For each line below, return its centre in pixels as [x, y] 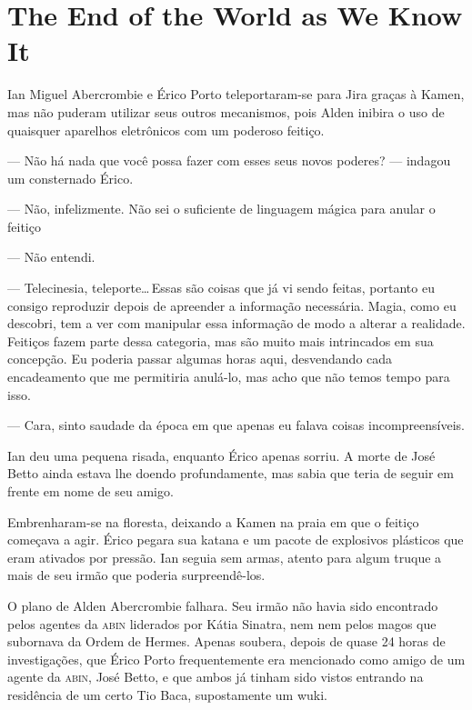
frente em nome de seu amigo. [90, 491]
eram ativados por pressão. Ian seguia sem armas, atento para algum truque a [225, 557]
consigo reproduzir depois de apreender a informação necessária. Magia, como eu [232, 305]
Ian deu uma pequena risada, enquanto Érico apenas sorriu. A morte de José [221, 455]
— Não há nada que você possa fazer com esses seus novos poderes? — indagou [229, 160]
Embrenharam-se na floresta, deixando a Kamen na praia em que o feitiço [213, 521]
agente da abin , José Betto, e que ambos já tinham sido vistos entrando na [216, 677]
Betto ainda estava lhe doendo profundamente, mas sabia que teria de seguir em [231, 473]
